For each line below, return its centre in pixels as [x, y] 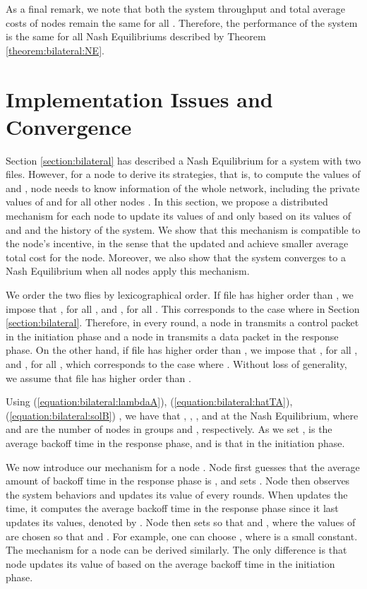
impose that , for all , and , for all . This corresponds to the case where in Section [183, 308]
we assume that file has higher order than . [98, 377]
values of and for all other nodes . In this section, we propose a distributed [167, 202]
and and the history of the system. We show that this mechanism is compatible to [183, 229]
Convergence [69, 126]
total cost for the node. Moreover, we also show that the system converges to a [176, 257]
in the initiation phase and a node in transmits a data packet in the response [172, 336]
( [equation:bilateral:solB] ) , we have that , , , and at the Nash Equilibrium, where [182, 415]
